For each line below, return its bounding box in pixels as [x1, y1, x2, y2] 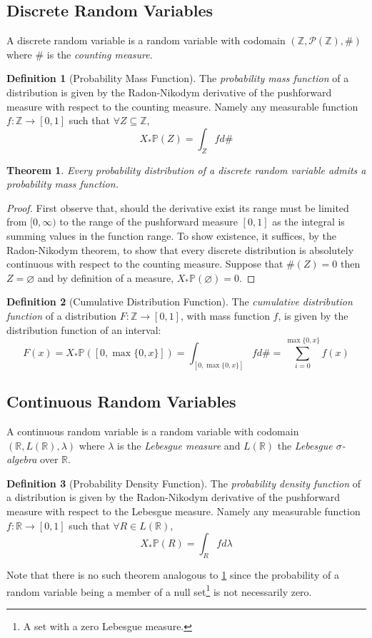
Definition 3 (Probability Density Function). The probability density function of [6, 475, 361, 490]
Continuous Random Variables [6, 390, 236, 412]
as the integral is [272, 214, 345, 229]
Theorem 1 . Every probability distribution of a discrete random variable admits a [6, 162, 366, 177]
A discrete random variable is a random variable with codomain [6, 33, 286, 48]
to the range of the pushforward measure [59, 214, 238, 229]
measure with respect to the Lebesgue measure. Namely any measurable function [6, 503, 361, 518]
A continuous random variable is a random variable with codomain [6, 423, 299, 438]
